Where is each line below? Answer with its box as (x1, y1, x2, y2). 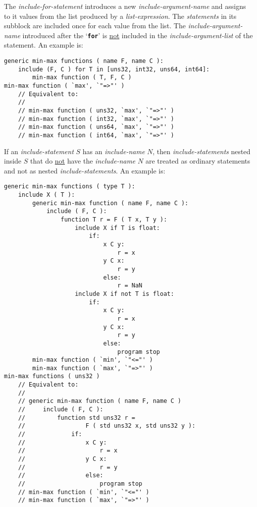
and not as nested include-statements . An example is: (4, 165, 165, 175)
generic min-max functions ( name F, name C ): (4, 57, 164, 65)
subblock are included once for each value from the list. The (4, 20, 186, 31)
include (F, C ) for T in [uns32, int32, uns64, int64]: (18, 65, 210, 73)
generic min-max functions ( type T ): (4, 183, 135, 190)
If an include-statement (4, 146, 74, 156)
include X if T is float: (75, 224, 160, 231)
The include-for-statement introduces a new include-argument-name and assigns (4, 1, 246, 11)
